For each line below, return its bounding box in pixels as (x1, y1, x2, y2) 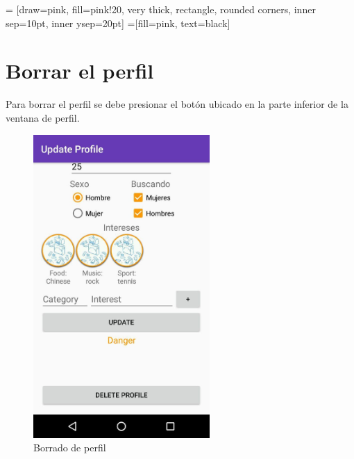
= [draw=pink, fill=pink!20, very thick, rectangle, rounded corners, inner (6, 2, 316, 16)
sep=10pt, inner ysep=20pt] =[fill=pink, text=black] (6, 15, 230, 30)
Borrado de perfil (33, 440, 106, 455)
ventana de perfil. (6, 110, 80, 124)
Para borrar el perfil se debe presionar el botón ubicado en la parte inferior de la (6, 97, 348, 111)
